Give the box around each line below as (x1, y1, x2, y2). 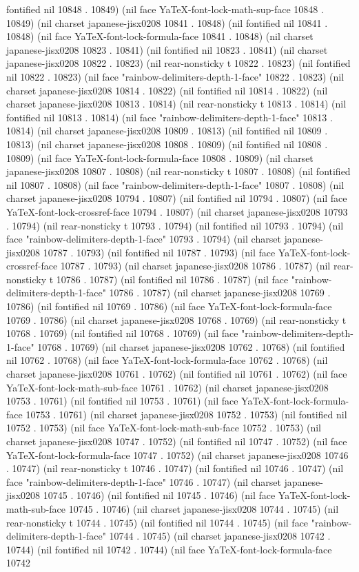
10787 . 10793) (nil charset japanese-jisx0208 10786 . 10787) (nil (60, 258, 331, 273)
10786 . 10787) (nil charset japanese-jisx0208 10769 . (109, 285, 331, 300)
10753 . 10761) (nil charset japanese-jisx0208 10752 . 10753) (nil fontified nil (25, 407, 347, 421)
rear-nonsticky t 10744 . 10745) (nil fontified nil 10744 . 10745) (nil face (6, 515, 309, 529)
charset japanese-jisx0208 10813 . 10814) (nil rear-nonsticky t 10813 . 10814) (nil (6, 96, 347, 111)
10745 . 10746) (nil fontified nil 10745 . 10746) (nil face (43, 488, 276, 502)
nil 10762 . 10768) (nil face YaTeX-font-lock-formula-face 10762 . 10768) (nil (6, 353, 328, 367)
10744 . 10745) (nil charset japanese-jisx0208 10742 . (109, 529, 331, 543)
